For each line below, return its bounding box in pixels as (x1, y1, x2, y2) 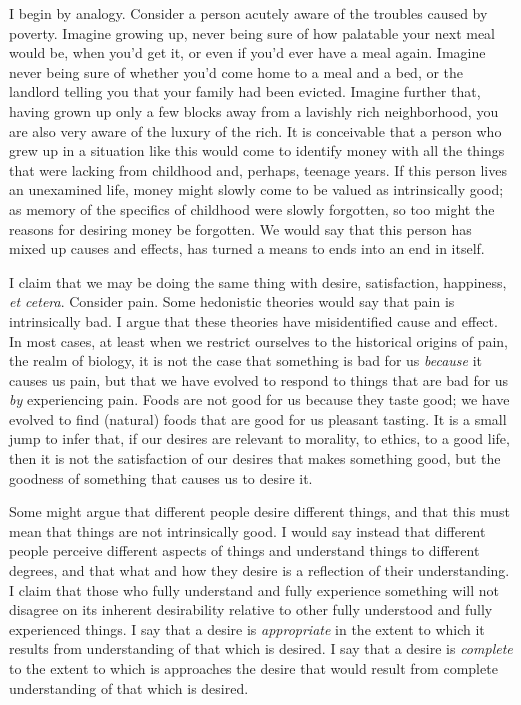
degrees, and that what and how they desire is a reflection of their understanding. (9, 560, 510, 581)
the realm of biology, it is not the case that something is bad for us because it (9, 350, 483, 371)
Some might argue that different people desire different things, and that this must (9, 501, 510, 522)
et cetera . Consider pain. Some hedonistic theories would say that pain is (9, 291, 455, 312)
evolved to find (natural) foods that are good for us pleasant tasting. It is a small (9, 408, 507, 429)
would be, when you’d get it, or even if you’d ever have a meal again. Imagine (9, 42, 486, 63)
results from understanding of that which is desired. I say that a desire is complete (9, 638, 513, 659)
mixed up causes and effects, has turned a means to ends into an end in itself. (9, 238, 485, 259)
